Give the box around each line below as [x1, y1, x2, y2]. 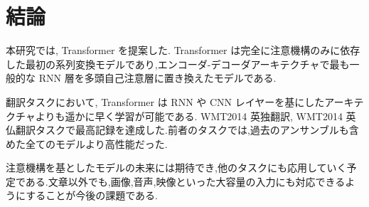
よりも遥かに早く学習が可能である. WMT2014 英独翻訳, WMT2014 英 [35, 108, 356, 123]
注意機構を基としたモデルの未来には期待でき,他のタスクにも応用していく [6, 160, 347, 175]
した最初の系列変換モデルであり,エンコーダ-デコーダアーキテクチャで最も [6, 56, 350, 71]
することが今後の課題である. [26, 188, 158, 203]
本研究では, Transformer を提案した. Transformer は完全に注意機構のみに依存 [6, 43, 360, 58]
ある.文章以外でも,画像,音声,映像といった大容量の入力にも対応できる [25, 174, 346, 189]
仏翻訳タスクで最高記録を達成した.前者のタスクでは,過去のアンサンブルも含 [6, 122, 359, 137]
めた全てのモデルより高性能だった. [6, 136, 168, 151]
